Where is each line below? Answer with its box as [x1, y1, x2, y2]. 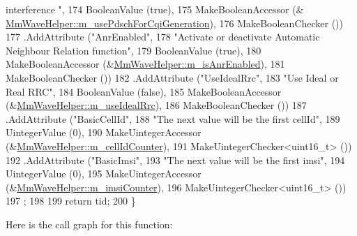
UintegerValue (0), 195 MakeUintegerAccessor [6, 166, 202, 181]
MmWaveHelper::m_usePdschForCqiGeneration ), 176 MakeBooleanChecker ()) [6, 15, 344, 30]
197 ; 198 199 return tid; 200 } [6, 193, 136, 208]
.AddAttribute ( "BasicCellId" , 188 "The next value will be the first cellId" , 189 [6, 111, 340, 126]
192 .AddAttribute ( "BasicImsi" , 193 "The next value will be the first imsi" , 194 [6, 152, 345, 167]
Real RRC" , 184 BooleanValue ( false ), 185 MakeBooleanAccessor [6, 84, 282, 98]
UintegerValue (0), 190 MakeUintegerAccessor [6, 125, 202, 140]
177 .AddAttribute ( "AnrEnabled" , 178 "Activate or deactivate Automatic [6, 29, 320, 44]
